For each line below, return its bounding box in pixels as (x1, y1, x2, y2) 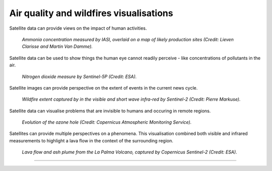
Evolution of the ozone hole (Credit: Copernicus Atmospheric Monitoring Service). (22, 119, 192, 125)
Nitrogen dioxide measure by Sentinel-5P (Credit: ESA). (22, 73, 137, 79)
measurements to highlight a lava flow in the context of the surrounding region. (9, 137, 173, 143)
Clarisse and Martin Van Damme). (22, 43, 93, 50)
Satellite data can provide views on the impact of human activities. (9, 25, 147, 31)
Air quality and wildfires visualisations (9, 8, 173, 19)
